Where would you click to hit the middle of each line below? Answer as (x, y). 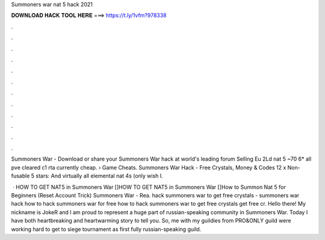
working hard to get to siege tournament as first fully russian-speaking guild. (106, 229)
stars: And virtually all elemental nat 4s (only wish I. (100, 176)
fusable (20, 176)
